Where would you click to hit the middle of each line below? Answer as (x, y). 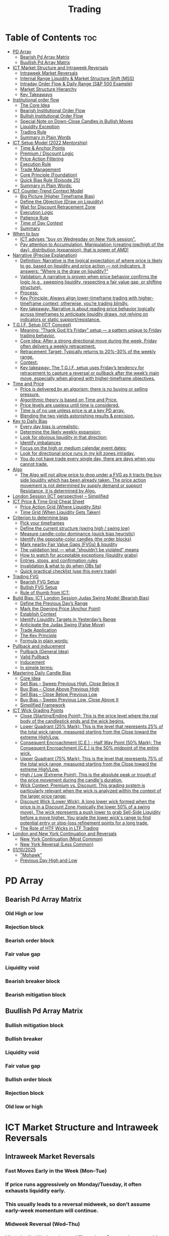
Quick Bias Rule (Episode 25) (50, 180)
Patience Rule (34, 217)
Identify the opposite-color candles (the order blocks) (76, 539)
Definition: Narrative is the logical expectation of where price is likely (91, 260)
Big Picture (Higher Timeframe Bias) (57, 196)
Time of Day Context (41, 223)
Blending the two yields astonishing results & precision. (77, 416)
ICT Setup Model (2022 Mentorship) (50, 143)
